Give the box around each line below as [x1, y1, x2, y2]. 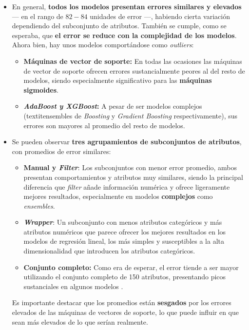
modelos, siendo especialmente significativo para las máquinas [23, 75, 212, 85]
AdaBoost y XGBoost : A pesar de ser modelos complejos [23, 101, 202, 111]
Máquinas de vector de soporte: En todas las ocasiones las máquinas [23, 56, 242, 66]
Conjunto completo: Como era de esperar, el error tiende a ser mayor [23, 262, 239, 272]
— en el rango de [12, 11, 63, 21]
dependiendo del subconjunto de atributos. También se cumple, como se [12, 20, 227, 31]
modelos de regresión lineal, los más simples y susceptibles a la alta [23, 236, 224, 246]
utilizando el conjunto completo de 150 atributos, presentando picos [23, 272, 226, 282]
